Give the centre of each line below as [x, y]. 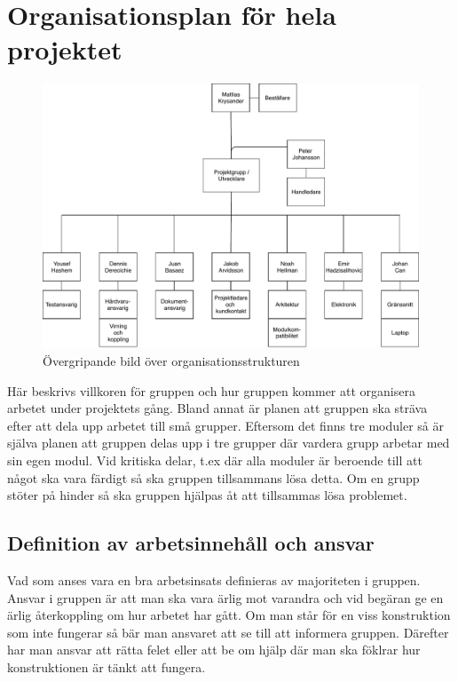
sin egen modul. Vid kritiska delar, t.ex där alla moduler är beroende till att [215, 460]
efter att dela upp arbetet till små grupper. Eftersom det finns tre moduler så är [226, 425]
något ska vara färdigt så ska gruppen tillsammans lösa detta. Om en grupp [213, 477]
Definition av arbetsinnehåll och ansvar [191, 543]
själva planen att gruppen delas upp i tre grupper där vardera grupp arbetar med [229, 443]
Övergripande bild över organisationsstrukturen [171, 361]
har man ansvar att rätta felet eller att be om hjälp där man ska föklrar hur [214, 650]
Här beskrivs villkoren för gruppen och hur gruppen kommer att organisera [211, 390]
